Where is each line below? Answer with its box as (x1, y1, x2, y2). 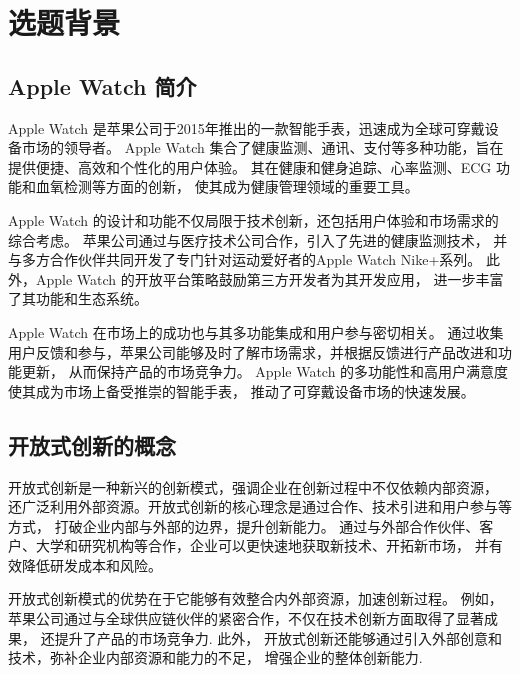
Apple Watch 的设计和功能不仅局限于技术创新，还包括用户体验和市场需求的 (8, 209, 499, 230)
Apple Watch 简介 (8, 70, 197, 101)
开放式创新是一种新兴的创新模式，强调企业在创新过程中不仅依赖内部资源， (8, 476, 498, 497)
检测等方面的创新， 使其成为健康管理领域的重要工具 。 (63, 176, 419, 197)
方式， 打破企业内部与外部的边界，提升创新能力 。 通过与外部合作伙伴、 (8, 515, 480, 536)
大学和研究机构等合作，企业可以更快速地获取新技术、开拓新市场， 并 (35, 535, 489, 556)
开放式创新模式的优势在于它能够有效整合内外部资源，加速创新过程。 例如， (8, 588, 503, 609)
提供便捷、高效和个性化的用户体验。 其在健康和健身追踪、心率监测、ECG (8, 156, 492, 177)
